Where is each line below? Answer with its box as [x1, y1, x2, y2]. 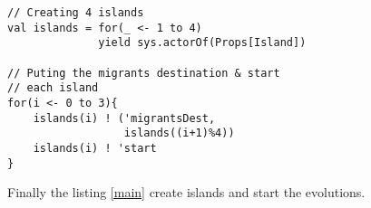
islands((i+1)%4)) [123, 127, 235, 140]
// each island [7, 81, 99, 95]
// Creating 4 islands [7, 6, 144, 19]
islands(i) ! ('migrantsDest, [33, 111, 216, 125]
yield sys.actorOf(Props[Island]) [98, 36, 307, 50]
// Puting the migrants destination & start [7, 66, 280, 80]
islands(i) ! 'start [33, 141, 157, 155]
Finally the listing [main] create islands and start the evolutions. [7, 183, 366, 202]
